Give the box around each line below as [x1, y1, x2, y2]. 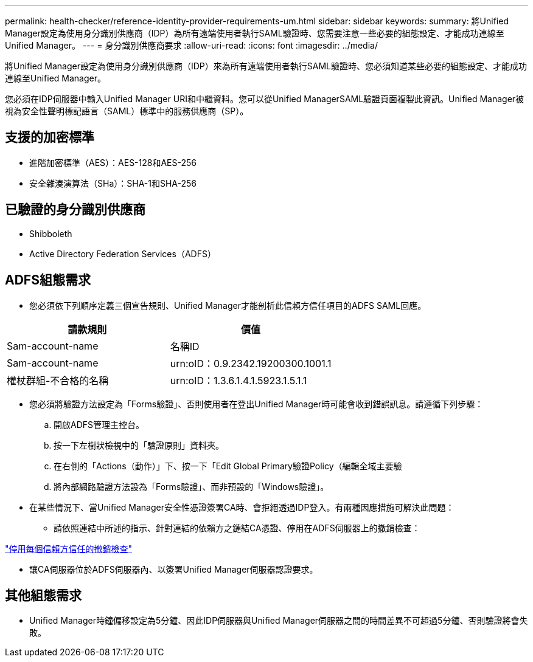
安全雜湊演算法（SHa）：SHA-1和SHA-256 [29, 178, 197, 188]
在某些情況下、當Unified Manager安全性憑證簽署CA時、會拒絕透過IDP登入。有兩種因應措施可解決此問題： [29, 502, 455, 512]
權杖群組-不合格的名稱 [7, 374, 109, 387]
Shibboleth [29, 228, 72, 239]
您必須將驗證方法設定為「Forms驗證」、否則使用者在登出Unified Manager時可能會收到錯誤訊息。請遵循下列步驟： [29, 398, 484, 409]
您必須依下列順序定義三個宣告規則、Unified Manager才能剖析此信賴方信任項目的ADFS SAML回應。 [29, 300, 427, 311]
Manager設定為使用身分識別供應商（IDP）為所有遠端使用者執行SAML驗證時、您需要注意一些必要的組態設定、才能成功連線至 [5, 28, 504, 38]
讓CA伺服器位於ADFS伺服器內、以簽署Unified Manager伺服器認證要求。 [29, 564, 318, 574]
